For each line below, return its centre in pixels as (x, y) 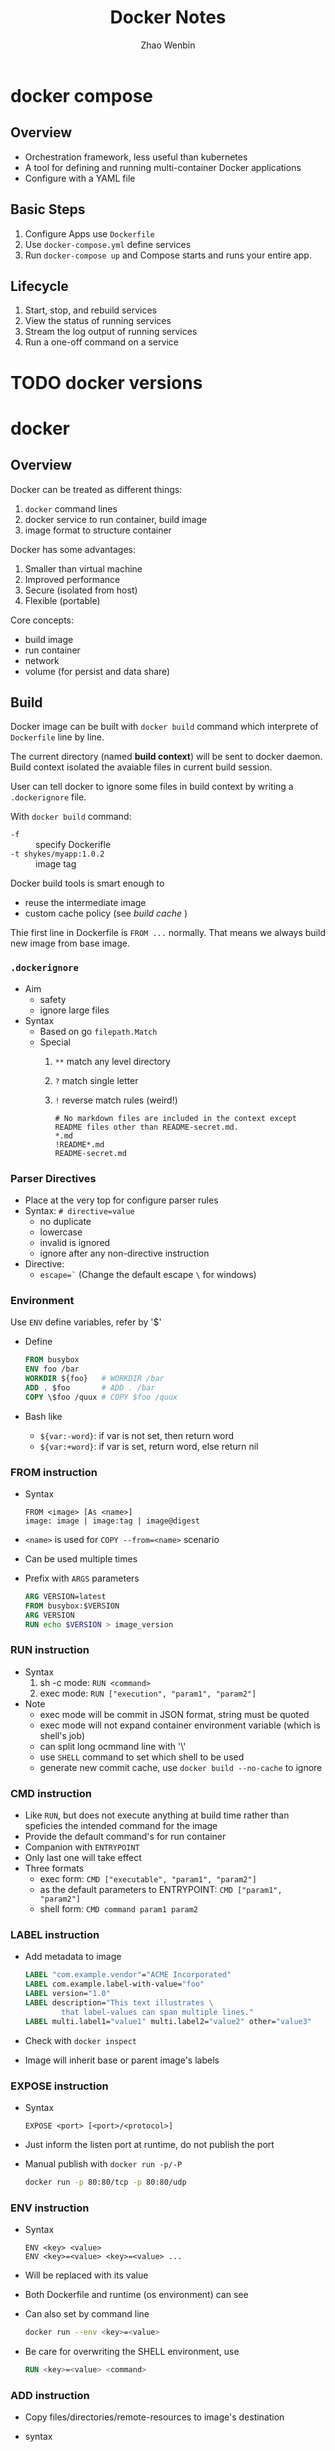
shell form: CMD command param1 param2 (119, 1909)
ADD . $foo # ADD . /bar (90, 1387)
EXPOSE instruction (59, 2086)
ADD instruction (50, 2395)
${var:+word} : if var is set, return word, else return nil (149, 1446)
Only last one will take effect (83, 1858)
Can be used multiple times (81, 1558)
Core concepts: (42, 620)
